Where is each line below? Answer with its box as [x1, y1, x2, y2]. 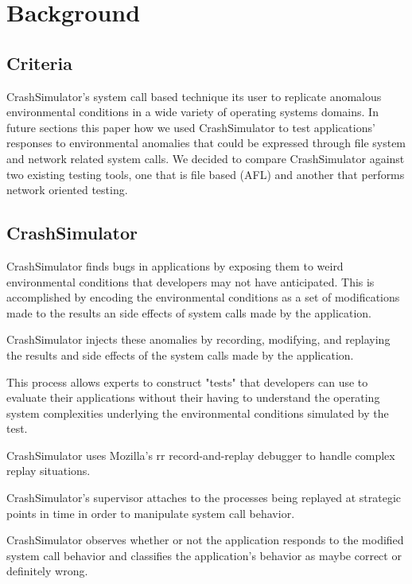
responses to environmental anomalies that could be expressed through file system [6, 134, 406, 151]
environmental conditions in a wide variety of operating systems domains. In [6, 103, 379, 120]
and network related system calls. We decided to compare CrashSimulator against [6, 150, 405, 166]
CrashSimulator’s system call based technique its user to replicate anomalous [6, 88, 382, 104]
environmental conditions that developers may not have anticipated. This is [6, 273, 375, 290]
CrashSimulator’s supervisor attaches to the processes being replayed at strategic [6, 489, 401, 506]
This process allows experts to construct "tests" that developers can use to [6, 373, 368, 390]
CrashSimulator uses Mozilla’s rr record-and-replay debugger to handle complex [6, 446, 395, 463]
